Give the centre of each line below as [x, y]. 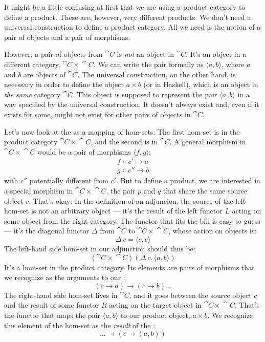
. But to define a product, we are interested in [188, 180]
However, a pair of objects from [53, 54]
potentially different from [69, 180]
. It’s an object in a [216, 54]
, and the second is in [124, 142]
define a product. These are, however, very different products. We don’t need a [128, 17]
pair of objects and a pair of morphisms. [67, 37]
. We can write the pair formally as [148, 64]
